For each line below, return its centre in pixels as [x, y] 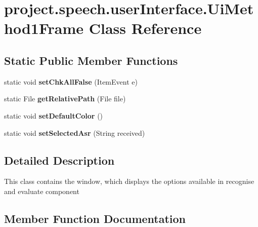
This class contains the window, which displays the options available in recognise [129, 181]
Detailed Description [59, 160]
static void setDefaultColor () [54, 115]
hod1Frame [44, 28]
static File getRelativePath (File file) [65, 99]
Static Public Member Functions [91, 60]
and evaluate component [42, 191]
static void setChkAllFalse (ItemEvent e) [71, 81]
